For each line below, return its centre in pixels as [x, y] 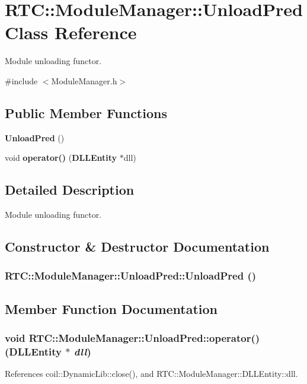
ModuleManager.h [84, 80]
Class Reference [71, 32]
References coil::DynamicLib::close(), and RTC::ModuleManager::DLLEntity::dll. [151, 374]
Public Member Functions [86, 112]
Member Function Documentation [111, 308]
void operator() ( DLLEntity [61, 158]
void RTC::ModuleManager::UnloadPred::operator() [132, 338]
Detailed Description [70, 190]
